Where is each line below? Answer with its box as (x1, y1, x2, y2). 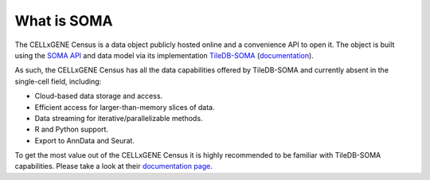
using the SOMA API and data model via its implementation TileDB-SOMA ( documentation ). (14, 50, 314, 60)
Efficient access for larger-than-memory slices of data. (34, 102, 215, 112)
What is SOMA (14, 12, 113, 29)
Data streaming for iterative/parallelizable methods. (34, 113, 203, 123)
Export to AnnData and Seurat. (34, 135, 135, 145)
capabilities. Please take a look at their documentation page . (14, 162, 213, 171)
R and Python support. (34, 124, 109, 135)
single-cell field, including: (14, 76, 102, 86)
